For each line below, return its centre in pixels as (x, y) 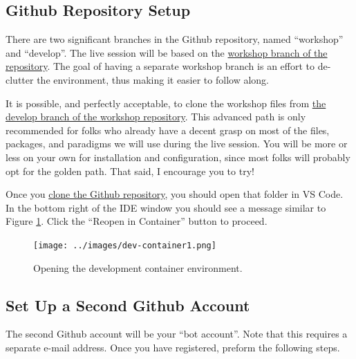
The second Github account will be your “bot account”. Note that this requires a (177, 334)
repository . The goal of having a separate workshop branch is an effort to (160, 66)
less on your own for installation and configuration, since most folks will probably (178, 157)
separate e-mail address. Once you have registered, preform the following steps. (173, 347)
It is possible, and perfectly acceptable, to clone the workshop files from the (166, 103)
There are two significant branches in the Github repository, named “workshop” (175, 39)
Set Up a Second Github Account (128, 305)
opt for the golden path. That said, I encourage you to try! (130, 171)
